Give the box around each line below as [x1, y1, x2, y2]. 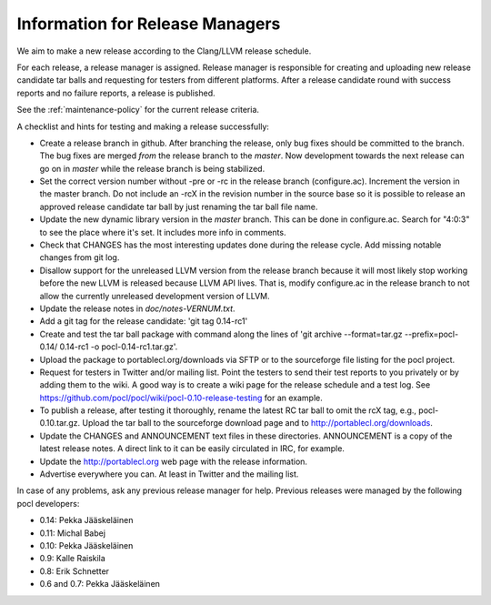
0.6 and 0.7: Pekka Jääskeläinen [39, 579, 161, 590]
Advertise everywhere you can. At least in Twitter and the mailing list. [39, 469, 299, 479]
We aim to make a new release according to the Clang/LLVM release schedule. [16, 45, 312, 56]
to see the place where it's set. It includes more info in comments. [39, 227, 286, 237]
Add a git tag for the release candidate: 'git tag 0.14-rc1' [39, 316, 248, 327]
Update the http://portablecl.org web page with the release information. [39, 456, 308, 467]
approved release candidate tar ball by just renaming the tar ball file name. [39, 201, 318, 212]
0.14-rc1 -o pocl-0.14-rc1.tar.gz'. [59, 341, 178, 352]
